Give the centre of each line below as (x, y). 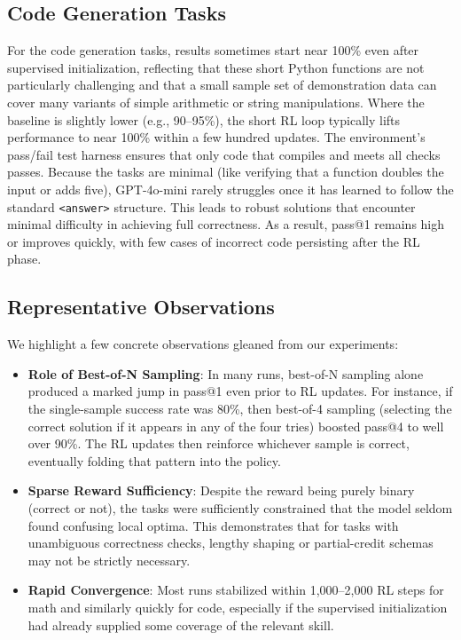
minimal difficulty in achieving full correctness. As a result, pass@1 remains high (226, 224)
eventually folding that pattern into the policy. (154, 460)
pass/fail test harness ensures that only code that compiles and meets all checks (224, 154)
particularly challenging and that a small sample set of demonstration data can (222, 85)
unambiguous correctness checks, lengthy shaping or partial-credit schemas (230, 543)
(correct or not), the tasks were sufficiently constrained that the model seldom (240, 507)
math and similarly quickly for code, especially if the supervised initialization (238, 607)
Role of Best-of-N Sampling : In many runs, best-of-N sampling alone (226, 373)
